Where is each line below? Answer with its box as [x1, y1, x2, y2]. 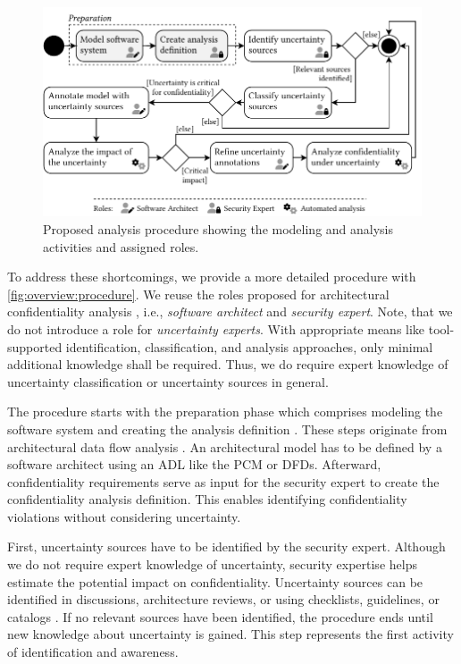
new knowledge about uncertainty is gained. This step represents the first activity [7, 625, 454, 643]
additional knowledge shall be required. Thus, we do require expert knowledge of [7, 355, 448, 374]
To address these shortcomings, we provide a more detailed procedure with [7, 267, 416, 286]
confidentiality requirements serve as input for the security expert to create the [7, 472, 440, 491]
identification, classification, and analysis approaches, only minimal [65, 337, 433, 356]
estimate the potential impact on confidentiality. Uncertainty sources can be [7, 572, 423, 591]
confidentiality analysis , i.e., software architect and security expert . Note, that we [7, 302, 453, 321]
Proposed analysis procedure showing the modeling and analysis [43, 219, 394, 238]
